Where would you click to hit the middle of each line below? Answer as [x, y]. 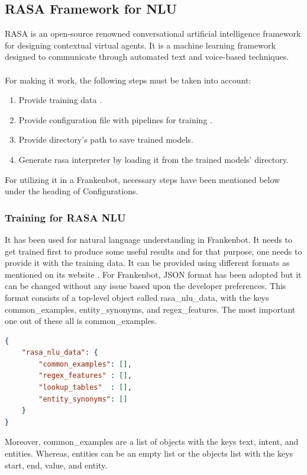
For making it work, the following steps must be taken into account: [128, 80]
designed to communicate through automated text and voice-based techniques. [147, 57]
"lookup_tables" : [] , [85, 388]
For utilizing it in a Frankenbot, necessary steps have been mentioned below [143, 179]
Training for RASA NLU [65, 217]
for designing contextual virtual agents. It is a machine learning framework [140, 45]
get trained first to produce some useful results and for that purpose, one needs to [153, 251]
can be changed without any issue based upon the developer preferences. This [146, 286]
